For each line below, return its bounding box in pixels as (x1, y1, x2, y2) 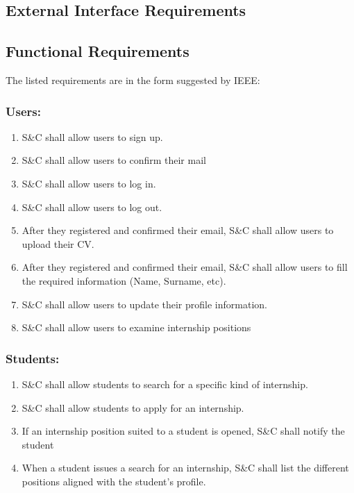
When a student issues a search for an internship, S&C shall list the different (22, 460, 349, 475)
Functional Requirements (6, 40, 189, 62)
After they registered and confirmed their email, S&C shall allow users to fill (22, 260, 348, 274)
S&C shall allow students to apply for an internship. (22, 400, 244, 415)
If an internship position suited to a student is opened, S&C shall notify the (22, 424, 345, 438)
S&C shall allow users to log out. (22, 199, 162, 214)
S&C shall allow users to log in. (22, 176, 156, 190)
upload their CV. (22, 236, 94, 251)
